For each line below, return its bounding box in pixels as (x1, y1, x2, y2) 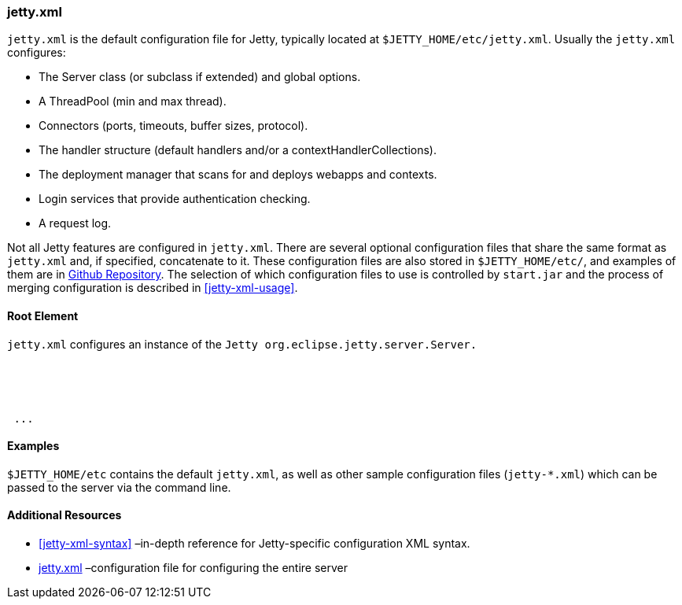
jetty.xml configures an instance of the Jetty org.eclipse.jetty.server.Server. (7, 337, 477, 351)
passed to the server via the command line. (7, 480, 231, 494)
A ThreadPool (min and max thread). (39, 94, 227, 109)
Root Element (7, 308, 79, 323)
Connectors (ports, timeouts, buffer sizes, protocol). (39, 119, 308, 133)
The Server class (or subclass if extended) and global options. (39, 70, 361, 84)
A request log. (39, 216, 112, 231)
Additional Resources (7, 508, 122, 522)
